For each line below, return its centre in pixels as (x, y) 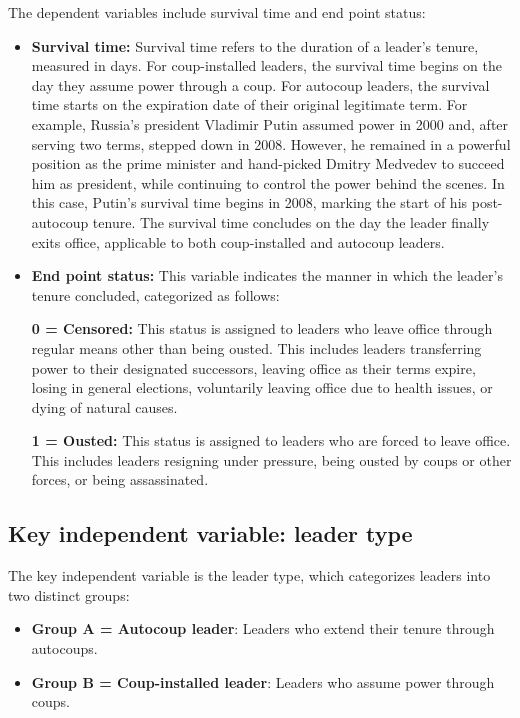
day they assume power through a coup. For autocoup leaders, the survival (260, 84)
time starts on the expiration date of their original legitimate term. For (249, 104)
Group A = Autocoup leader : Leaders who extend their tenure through (263, 628)
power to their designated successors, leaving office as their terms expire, (253, 367)
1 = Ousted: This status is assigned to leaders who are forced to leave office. (271, 440)
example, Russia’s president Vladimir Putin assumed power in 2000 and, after (270, 123)
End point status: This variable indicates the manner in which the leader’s (267, 275)
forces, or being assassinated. (120, 479)
